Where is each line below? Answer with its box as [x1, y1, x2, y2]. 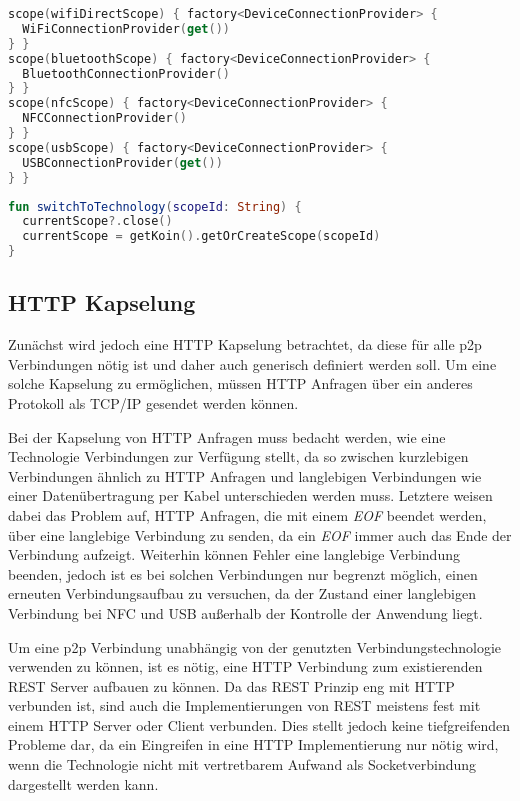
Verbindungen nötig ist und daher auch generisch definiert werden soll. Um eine [8, 353, 497, 374]
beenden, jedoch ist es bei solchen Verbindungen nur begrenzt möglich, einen [8, 563, 478, 584]
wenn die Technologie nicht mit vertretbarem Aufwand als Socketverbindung [8, 754, 477, 775]
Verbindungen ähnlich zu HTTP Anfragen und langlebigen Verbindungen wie [8, 465, 482, 486]
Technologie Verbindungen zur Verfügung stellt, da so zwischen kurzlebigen [8, 446, 469, 467]
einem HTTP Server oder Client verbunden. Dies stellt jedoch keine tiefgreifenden [8, 714, 511, 735]
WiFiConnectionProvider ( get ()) [22, 21, 230, 36]
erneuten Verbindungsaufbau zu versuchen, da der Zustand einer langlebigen [8, 583, 476, 604]
